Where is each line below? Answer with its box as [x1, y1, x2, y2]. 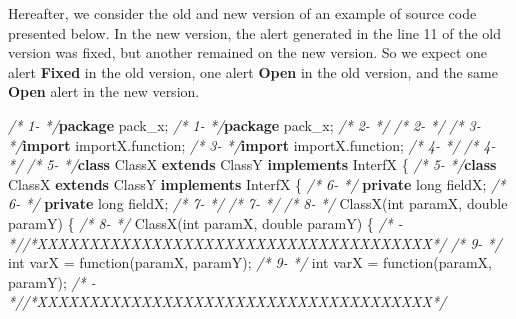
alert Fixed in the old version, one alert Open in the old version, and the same [8, 61, 498, 82]
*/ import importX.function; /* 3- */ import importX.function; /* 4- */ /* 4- [8, 134, 496, 155]
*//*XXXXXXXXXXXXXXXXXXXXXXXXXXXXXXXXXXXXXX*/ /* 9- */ [8, 232, 502, 253]
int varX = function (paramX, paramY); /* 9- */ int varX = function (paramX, [8, 252, 492, 273]
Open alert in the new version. [8, 81, 200, 102]
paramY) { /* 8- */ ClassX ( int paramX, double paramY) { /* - [8, 212, 403, 233]
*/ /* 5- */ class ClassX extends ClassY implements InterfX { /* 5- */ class [8, 154, 497, 175]
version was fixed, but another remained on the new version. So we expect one [8, 42, 488, 63]
